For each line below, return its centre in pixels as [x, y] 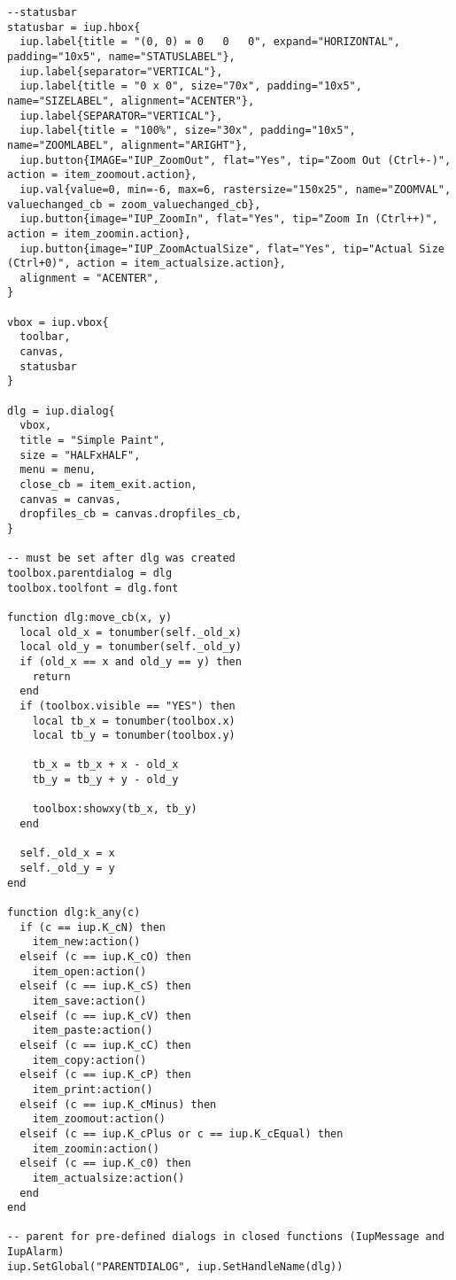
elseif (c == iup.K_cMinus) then [118, 1104]
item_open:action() [89, 971]
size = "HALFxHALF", [80, 455]
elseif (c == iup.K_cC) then [105, 1045]
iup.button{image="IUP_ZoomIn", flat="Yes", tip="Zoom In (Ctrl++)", [229, 219]
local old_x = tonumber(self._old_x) [131, 632]
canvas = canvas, [70, 499]
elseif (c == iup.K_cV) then [105, 1016]
